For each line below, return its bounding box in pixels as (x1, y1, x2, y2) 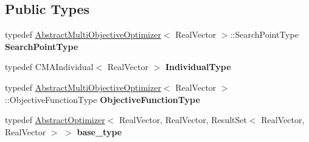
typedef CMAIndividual (5, 60, 94, 73)
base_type (77, 125, 122, 138)
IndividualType (165, 60, 231, 73)
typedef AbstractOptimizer (5, 113, 105, 126)
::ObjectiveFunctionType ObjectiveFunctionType (5, 93, 200, 105)
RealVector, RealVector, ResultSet (119, 113, 247, 126)
